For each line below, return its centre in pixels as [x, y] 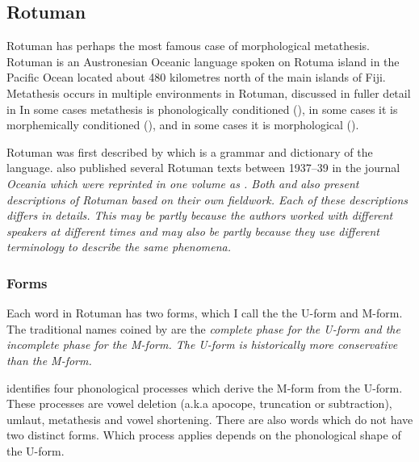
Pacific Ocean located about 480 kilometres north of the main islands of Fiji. [196, 77]
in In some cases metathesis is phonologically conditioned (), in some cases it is [202, 109]
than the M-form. [49, 360]
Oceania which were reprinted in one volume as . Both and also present [183, 183]
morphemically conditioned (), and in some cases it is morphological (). [183, 125]
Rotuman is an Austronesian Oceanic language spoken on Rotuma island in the [203, 61]
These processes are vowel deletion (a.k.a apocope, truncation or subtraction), [199, 403]
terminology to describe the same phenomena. [119, 247]
